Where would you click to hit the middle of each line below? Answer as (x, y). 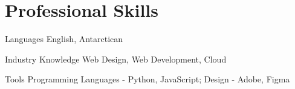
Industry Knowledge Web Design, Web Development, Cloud (116, 59)
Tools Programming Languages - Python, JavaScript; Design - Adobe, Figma (147, 79)
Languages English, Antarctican (64, 39)
